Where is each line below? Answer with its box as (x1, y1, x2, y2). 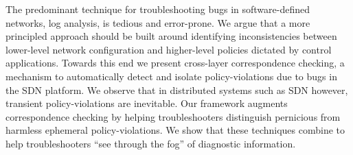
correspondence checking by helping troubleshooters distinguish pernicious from (5, 109, 341, 123)
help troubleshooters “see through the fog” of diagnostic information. (5, 136, 296, 150)
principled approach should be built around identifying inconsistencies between (5, 29, 337, 43)
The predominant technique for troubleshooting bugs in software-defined (5, 2, 310, 16)
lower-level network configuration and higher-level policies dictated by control (5, 42, 332, 56)
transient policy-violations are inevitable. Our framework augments (5, 96, 288, 110)
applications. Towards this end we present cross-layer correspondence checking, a (5, 56, 345, 70)
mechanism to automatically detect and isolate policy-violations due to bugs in (5, 69, 337, 83)
